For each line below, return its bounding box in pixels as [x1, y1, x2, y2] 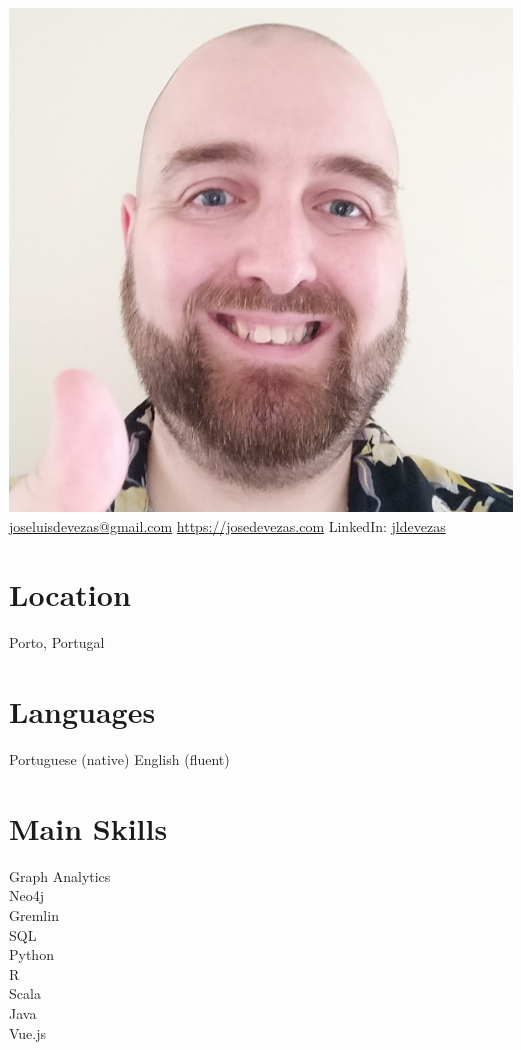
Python [9, 944, 54, 965]
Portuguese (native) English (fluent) [9, 749, 230, 770]
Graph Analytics [9, 865, 111, 886]
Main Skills [9, 807, 168, 848]
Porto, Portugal [9, 632, 105, 653]
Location [9, 574, 131, 615]
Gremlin [9, 904, 59, 925]
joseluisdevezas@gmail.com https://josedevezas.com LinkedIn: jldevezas [9, 515, 446, 536]
